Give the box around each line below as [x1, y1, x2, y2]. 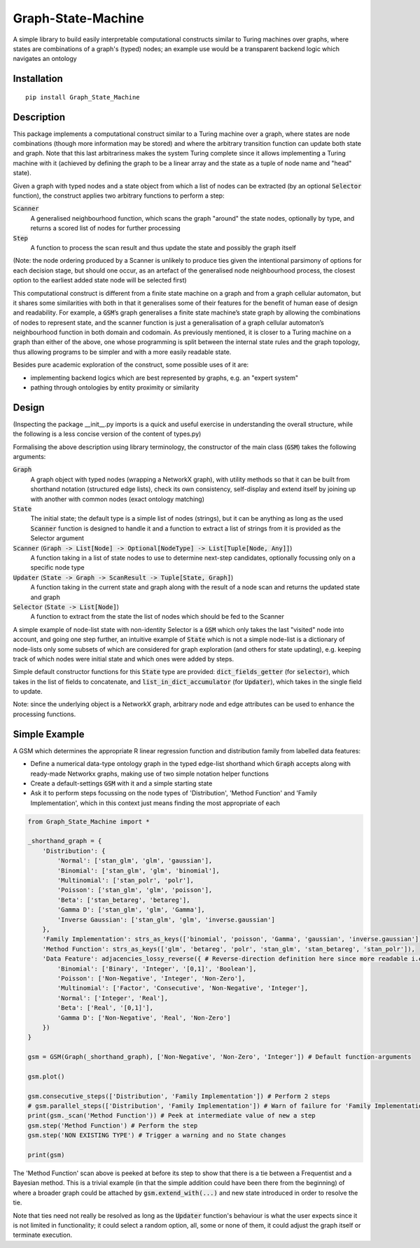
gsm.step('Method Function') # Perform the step [27, 1121, 198, 1130]
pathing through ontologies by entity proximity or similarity [30, 383, 199, 392]
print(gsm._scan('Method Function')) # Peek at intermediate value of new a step [27, 1111, 316, 1120]
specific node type [30, 563, 85, 572]
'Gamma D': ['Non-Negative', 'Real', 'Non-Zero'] [57, 1013, 231, 1022]
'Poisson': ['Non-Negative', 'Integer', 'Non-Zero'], [57, 974, 246, 982]
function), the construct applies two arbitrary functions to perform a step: [13, 191, 225, 200]
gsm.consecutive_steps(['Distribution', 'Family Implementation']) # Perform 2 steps [27, 1092, 330, 1100]
